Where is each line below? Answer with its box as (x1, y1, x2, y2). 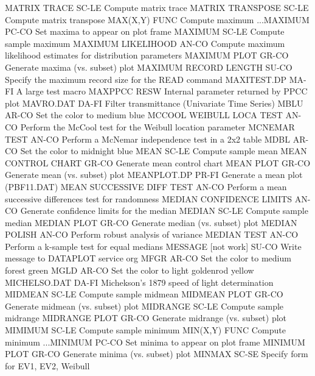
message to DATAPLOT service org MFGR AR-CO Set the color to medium (5, 252, 291, 264)
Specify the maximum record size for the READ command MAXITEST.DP (5, 73, 286, 85)
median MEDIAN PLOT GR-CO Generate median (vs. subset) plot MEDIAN (5, 216, 297, 229)
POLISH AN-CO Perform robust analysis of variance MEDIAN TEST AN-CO (5, 228, 299, 241)
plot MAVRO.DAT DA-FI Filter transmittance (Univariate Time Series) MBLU (5, 96, 303, 109)
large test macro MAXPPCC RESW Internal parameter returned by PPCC (26, 85, 308, 98)
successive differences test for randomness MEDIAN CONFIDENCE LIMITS (5, 192, 292, 205)
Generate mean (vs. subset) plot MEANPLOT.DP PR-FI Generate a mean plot (5, 168, 303, 181)
